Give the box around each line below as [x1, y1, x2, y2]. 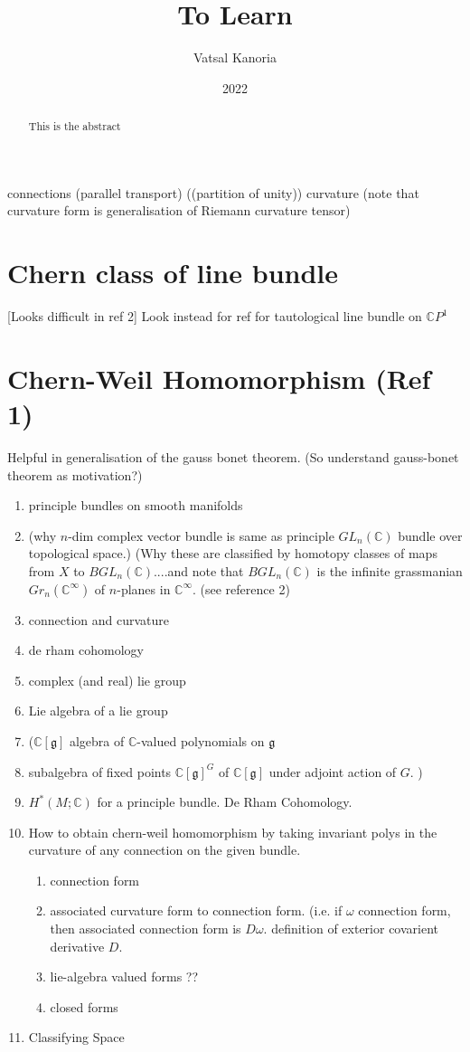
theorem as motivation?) [7, 465, 143, 484]
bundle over [398, 526, 463, 545]
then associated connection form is [50, 919, 241, 938]
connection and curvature [28, 610, 170, 629]
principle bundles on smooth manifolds [28, 496, 243, 515]
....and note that [153, 561, 244, 580]
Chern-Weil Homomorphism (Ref [7, 359, 431, 396]
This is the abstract [28, 118, 121, 134]
